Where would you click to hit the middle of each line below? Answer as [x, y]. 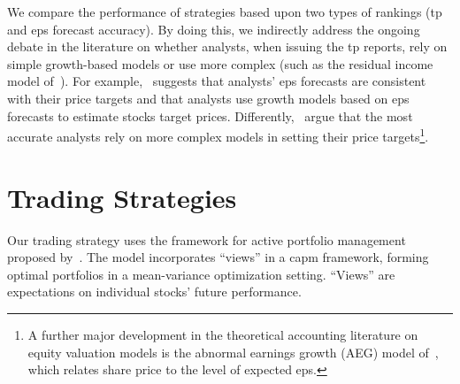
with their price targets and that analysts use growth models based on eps [208, 98]
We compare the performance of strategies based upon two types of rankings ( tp [225, 12]
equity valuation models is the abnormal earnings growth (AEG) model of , [233, 352]
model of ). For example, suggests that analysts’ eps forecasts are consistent [217, 81]
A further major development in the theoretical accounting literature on [223, 334]
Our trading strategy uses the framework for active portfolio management [207, 239]
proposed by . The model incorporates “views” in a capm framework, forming [218, 257]
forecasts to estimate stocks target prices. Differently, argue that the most [210, 115]
